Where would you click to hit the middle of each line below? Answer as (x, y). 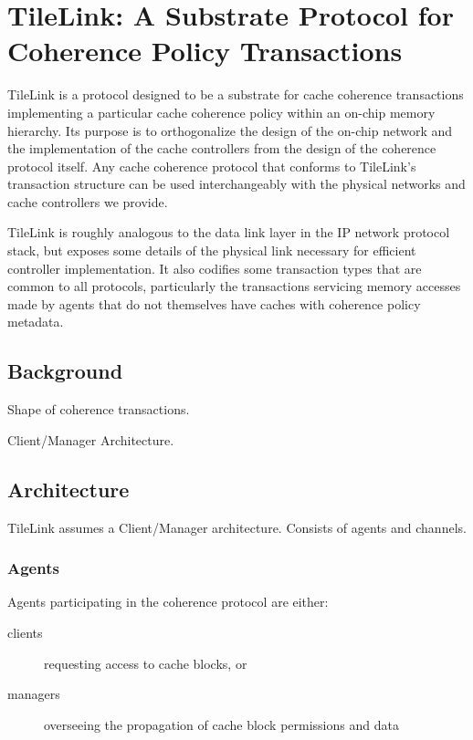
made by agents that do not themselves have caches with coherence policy (214, 303)
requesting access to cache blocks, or (146, 663)
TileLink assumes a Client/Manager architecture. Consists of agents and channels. (237, 527)
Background (65, 371)
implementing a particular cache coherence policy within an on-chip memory (221, 112)
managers (34, 694)
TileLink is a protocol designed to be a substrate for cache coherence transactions (236, 94)
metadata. (36, 322)
